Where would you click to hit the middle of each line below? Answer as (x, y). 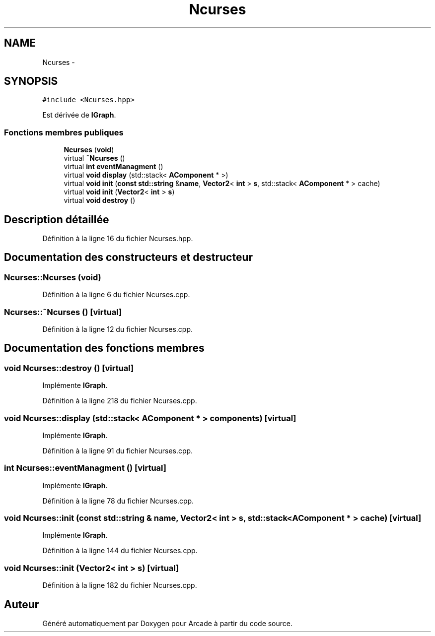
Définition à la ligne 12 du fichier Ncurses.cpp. (118, 329)
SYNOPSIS (31, 81)
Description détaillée (57, 219)
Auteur (22, 604)
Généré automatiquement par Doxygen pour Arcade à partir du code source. (168, 624)
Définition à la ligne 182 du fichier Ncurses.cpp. (120, 585)
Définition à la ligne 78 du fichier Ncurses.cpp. (118, 501)
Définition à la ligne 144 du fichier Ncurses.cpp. (120, 551)
